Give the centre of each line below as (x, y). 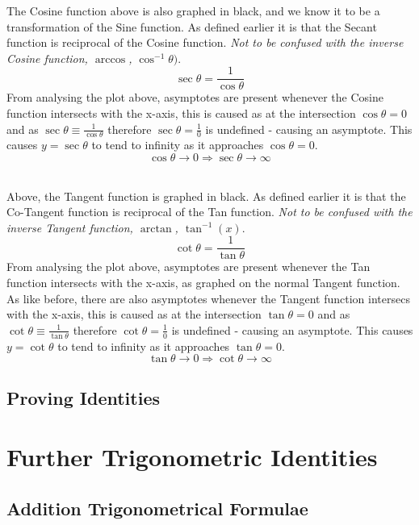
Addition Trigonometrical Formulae (157, 508)
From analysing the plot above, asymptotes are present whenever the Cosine (195, 97)
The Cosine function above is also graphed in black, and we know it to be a (193, 10)
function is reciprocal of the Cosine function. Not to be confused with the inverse (205, 42)
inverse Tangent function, (70, 227)
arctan (156, 229)
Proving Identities (84, 397)
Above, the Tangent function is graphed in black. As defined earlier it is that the (206, 196)
